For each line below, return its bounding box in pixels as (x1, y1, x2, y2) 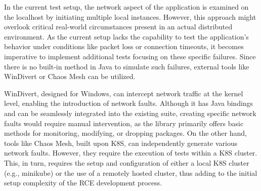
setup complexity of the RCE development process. (4, 177, 162, 188)
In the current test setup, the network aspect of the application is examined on (4, 2, 249, 12)
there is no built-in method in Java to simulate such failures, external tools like (4, 61, 249, 71)
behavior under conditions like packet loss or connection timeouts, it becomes (4, 41, 244, 52)
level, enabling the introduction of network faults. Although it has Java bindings (4, 98, 253, 108)
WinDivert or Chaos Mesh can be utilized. (4, 71, 136, 82)
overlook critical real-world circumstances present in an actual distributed (4, 21, 233, 32)
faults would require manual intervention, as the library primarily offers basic (4, 118, 244, 128)
